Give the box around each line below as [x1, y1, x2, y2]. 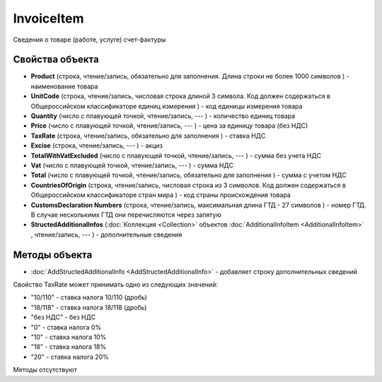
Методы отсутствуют [13, 366, 77, 374]
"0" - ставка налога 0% [30, 323, 102, 331]
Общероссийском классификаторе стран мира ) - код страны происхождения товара [30, 191, 291, 199]
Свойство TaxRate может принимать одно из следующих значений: [13, 280, 219, 289]
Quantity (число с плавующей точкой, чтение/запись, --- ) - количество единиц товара [30, 112, 296, 120]
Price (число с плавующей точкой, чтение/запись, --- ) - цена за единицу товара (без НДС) [30, 121, 308, 130]
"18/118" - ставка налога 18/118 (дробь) [30, 303, 147, 311]
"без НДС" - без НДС [30, 313, 96, 321]
